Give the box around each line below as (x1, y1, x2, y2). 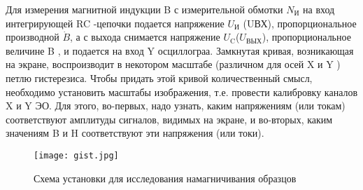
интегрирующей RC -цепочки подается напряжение (6, 15, 225, 30)
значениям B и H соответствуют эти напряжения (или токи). (6, 125, 264, 140)
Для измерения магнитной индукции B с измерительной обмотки (6, 2, 283, 16)
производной (6, 29, 59, 44)
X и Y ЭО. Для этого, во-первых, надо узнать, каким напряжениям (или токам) (6, 98, 346, 113)
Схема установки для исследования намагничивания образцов (34, 170, 297, 185)
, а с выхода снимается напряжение (70, 29, 220, 44)
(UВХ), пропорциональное (243, 15, 357, 30)
